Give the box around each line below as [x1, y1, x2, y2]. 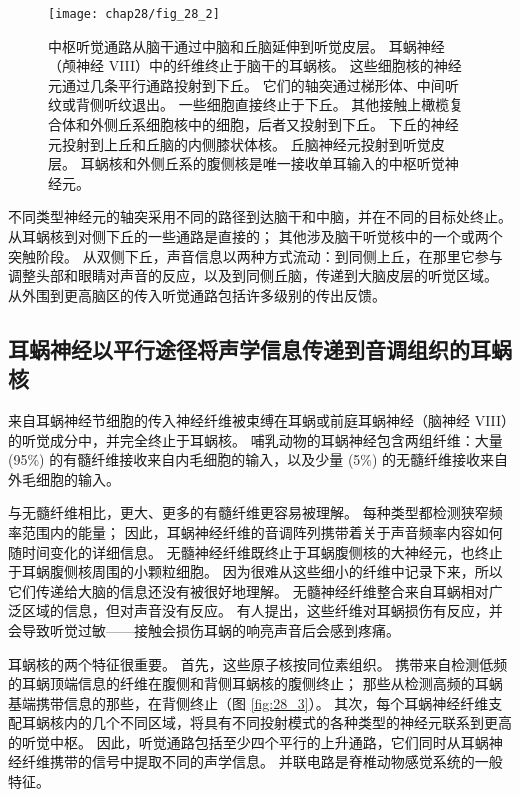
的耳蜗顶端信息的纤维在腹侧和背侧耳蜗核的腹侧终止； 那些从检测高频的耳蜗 [8, 673, 503, 694]
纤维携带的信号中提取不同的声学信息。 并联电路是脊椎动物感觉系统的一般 [21, 751, 503, 772]
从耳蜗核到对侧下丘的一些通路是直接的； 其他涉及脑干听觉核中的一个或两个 [8, 226, 503, 246]
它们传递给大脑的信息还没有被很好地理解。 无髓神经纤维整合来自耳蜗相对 [8, 580, 489, 601]
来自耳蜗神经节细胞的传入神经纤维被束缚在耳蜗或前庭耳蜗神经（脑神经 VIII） [8, 409, 509, 430]
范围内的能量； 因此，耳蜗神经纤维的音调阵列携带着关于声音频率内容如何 [21, 521, 503, 542]
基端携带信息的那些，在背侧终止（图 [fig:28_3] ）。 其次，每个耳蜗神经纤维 [8, 692, 489, 713]
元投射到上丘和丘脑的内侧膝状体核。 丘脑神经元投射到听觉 [48, 133, 431, 154]
